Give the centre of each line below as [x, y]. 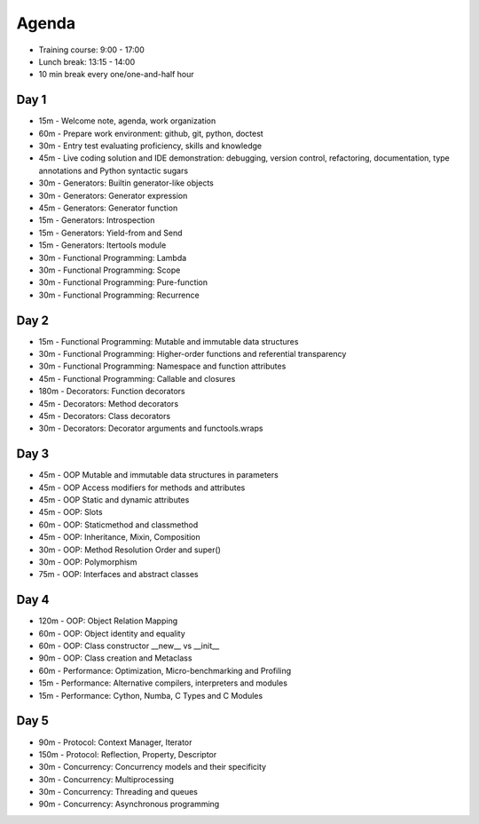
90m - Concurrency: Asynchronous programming [129, 804]
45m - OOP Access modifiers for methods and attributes [142, 487]
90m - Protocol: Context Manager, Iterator [115, 742]
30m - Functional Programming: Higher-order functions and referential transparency [192, 354]
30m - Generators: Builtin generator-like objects [126, 183]
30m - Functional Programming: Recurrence [119, 295]
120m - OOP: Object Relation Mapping [108, 621]
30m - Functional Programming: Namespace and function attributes [162, 366]
